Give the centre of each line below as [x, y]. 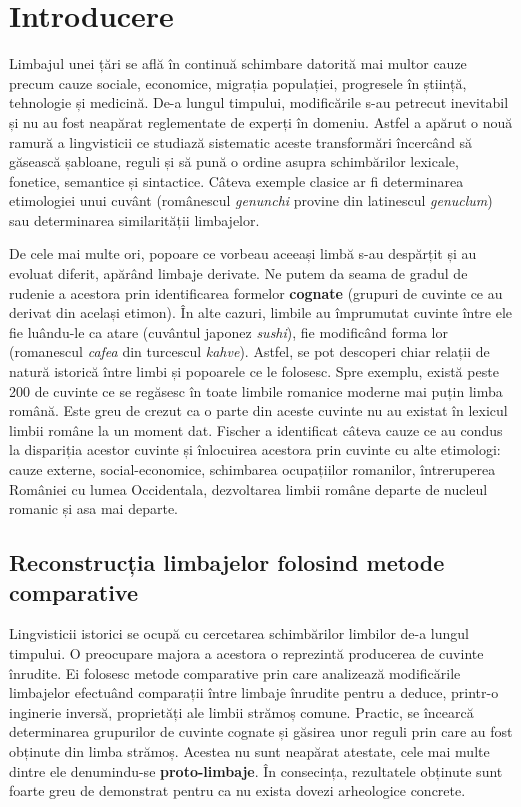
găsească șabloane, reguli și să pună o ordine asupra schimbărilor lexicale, [234, 161]
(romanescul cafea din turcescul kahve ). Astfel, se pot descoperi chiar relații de [249, 351]
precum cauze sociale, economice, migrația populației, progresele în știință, [238, 82]
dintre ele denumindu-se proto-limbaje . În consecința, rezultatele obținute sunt [256, 770]
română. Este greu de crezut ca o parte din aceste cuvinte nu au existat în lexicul [258, 410]
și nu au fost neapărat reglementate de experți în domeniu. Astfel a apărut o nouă [261, 121]
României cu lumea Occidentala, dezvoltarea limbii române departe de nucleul [248, 488]
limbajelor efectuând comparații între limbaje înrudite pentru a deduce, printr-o [254, 692]
